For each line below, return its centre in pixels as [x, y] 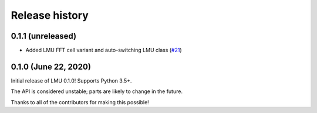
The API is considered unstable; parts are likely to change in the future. [97, 91]
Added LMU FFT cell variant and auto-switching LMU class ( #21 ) [104, 50]
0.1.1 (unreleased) [43, 36]
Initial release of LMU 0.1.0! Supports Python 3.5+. [71, 81]
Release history [50, 15]
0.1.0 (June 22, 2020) [51, 66]
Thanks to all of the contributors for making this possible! [80, 102]
